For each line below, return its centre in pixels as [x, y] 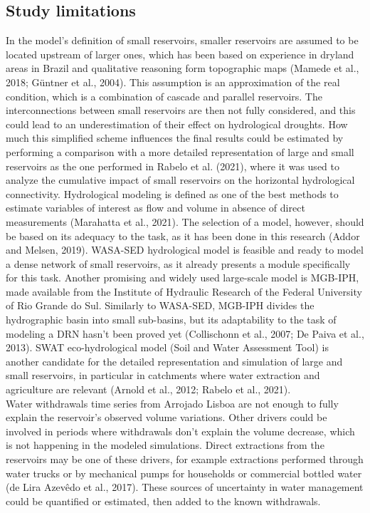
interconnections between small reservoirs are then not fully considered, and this [181, 110]
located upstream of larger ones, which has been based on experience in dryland [180, 54]
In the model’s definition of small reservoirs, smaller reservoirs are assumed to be [182, 40]
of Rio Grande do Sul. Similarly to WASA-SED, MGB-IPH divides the [160, 305]
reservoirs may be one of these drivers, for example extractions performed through [185, 459]
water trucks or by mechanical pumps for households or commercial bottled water [184, 473]
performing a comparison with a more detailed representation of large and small [180, 151]
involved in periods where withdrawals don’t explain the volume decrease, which [180, 431]
